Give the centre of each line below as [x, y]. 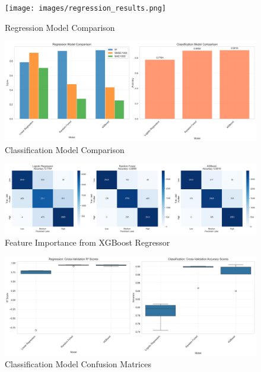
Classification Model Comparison [65, 149]
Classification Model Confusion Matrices [78, 364]
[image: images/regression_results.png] [86, 8]
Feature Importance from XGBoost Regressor [87, 242]
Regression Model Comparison [60, 27]
